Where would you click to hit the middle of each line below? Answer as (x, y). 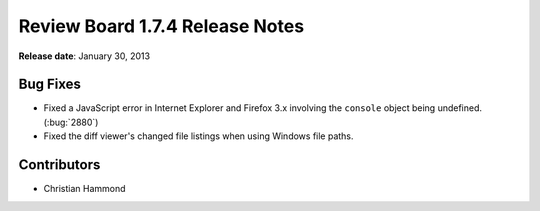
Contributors (59, 165)
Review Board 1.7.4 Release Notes (161, 26)
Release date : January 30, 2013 (84, 56)
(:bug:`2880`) (71, 122)
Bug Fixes (50, 84)
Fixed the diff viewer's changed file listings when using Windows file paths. (198, 136)
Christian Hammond (84, 189)
